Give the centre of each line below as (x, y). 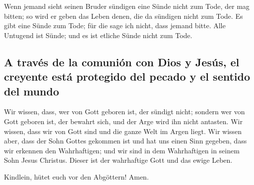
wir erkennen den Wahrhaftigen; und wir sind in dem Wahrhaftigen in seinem (122, 150)
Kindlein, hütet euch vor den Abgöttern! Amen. (76, 176)
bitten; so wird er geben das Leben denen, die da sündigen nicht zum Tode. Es (124, 16)
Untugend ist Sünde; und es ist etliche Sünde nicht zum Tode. (98, 35)
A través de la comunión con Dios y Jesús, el (122, 62)
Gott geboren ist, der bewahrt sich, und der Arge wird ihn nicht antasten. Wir (123, 121)
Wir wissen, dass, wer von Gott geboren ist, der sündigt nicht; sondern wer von (125, 112)
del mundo (32, 91)
